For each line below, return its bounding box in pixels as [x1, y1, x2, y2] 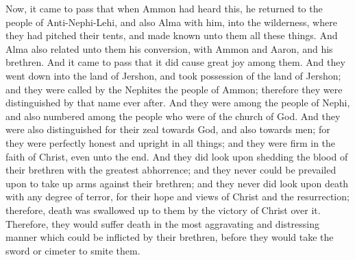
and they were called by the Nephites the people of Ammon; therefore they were [5, 82, 343, 96]
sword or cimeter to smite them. [5, 243, 140, 257]
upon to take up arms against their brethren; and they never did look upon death [5, 176, 349, 190]
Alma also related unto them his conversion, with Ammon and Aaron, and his [5, 41, 333, 56]
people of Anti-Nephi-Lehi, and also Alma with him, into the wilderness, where [5, 14, 337, 29]
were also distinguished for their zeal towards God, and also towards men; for [5, 122, 330, 137]
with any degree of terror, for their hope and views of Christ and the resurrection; [5, 189, 350, 204]
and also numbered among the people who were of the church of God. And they [5, 108, 341, 123]
